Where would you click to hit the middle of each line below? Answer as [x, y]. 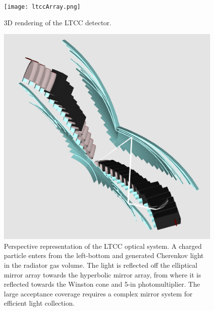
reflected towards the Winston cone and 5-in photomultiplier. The [102, 284]
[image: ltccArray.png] [42, 7]
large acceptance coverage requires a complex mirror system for [98, 293]
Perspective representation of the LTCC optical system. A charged [103, 246]
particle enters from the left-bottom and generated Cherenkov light [104, 255]
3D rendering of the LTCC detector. [58, 22]
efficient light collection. [39, 303]
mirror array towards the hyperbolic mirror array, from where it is [103, 274]
